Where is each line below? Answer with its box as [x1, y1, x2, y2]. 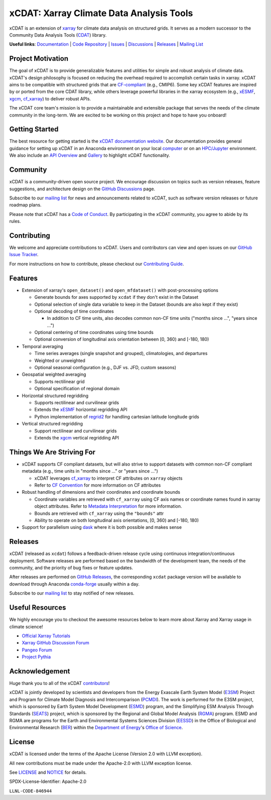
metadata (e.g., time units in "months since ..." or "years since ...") [22, 468, 158, 474]
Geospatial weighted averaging [22, 372, 86, 378]
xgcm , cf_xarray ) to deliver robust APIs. [9, 95, 91, 101]
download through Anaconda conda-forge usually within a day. [9, 581, 140, 587]
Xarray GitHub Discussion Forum [22, 640, 90, 646]
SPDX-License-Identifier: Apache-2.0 [9, 778, 87, 784]
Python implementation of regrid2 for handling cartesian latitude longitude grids [34, 413, 199, 419]
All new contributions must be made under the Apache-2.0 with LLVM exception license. [9, 760, 192, 766]
